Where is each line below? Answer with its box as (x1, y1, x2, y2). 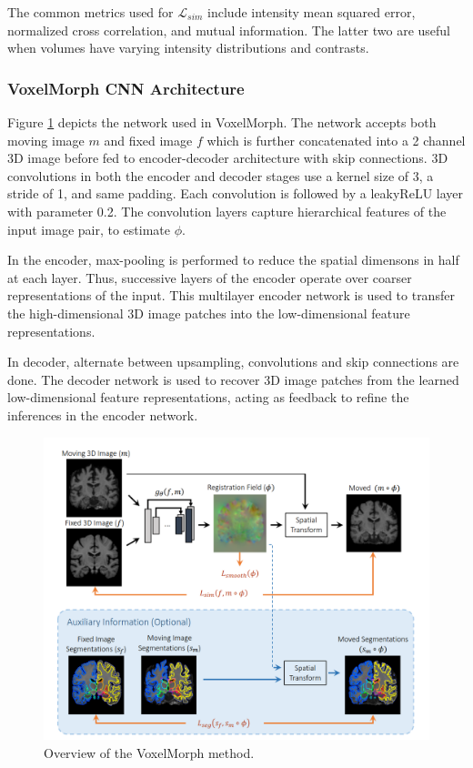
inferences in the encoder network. (7, 405, 198, 424)
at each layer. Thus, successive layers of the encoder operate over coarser (7, 268, 412, 287)
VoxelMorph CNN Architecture (7, 76, 245, 99)
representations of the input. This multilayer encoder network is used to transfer (7, 286, 455, 305)
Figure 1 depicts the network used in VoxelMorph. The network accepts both (7, 113, 437, 131)
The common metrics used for (7, 3, 174, 21)
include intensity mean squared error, (207, 3, 416, 21)
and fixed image (104, 130, 193, 149)
